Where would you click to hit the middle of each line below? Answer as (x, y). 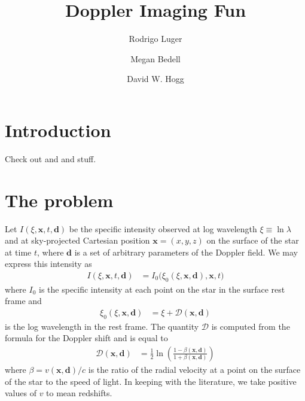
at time (18, 252)
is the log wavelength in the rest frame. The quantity (102, 326)
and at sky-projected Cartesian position (77, 240)
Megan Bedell (155, 58)
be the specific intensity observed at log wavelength (163, 228)
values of (21, 393)
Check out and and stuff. (51, 158)
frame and (23, 301)
